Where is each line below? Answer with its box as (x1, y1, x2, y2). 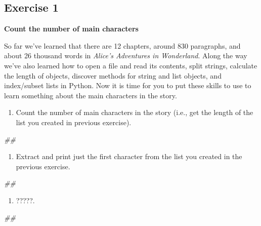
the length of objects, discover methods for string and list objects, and (4, 70, 222, 81)
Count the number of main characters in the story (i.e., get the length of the (16, 107, 253, 118)
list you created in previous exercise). (16, 117, 132, 127)
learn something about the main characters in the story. (4, 90, 177, 100)
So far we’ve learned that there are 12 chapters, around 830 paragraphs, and (4, 40, 241, 51)
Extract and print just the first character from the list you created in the (16, 151, 242, 162)
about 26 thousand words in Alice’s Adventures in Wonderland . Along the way (4, 50, 247, 61)
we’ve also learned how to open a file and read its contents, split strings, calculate (4, 60, 257, 70)
